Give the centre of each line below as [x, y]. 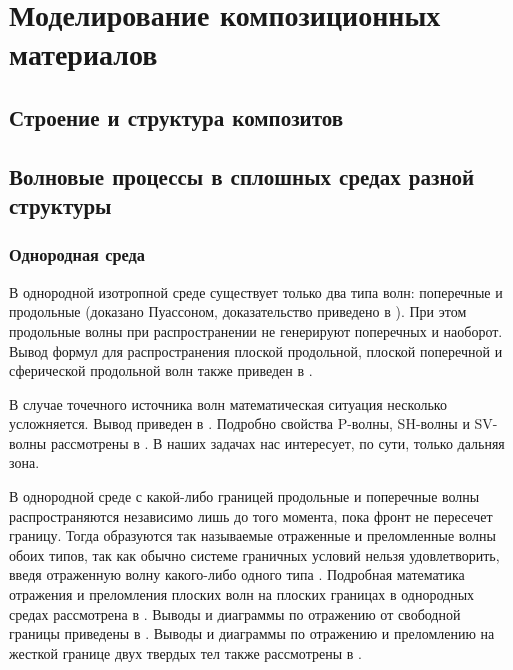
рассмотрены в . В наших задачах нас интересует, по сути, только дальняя [277, 442]
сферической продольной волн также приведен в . [161, 370]
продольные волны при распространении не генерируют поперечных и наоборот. [256, 330]
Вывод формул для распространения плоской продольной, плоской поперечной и [256, 350]
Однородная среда [77, 254]
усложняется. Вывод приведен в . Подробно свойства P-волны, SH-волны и [239, 423]
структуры [60, 205]
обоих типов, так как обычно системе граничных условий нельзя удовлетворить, [254, 554]
